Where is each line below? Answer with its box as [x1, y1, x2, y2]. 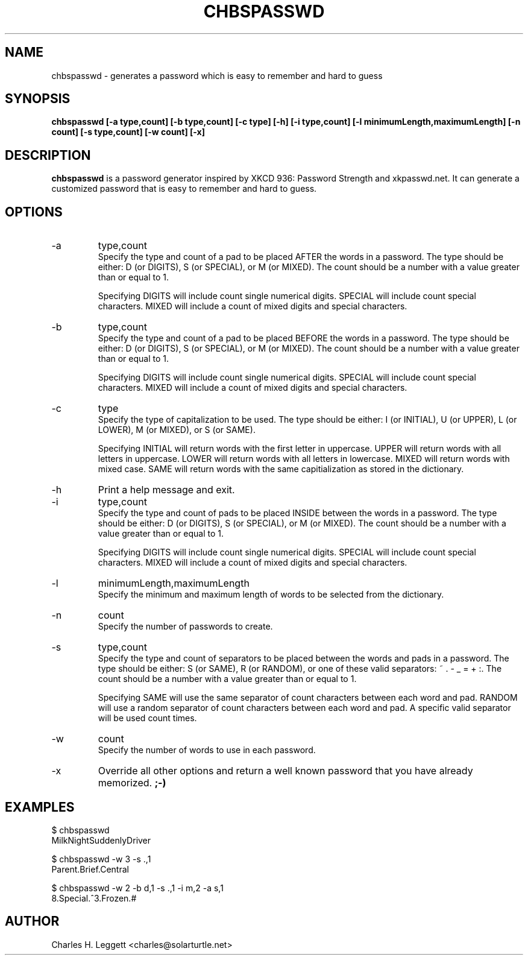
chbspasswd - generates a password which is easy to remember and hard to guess [51, 70, 383, 81]
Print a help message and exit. [98, 484, 235, 496]
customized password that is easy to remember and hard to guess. [51, 183, 317, 194]
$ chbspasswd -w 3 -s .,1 [51, 853, 151, 864]
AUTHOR [5, 914, 60, 929]
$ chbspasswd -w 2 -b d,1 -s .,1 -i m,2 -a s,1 [51, 882, 224, 893]
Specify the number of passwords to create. [98, 621, 273, 632]
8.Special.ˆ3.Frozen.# [51, 892, 137, 903]
